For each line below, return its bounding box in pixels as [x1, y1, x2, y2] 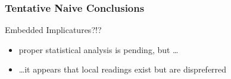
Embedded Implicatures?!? [5, 24, 102, 36]
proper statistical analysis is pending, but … [18, 43, 179, 55]
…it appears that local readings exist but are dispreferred [18, 63, 227, 75]
